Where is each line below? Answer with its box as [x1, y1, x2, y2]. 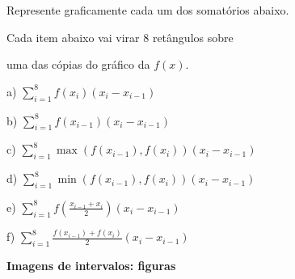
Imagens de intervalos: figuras [6, 257, 176, 274]
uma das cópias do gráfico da [6, 56, 150, 73]
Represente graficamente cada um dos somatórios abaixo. [6, 2, 289, 18]
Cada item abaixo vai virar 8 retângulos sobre [6, 28, 234, 45]
